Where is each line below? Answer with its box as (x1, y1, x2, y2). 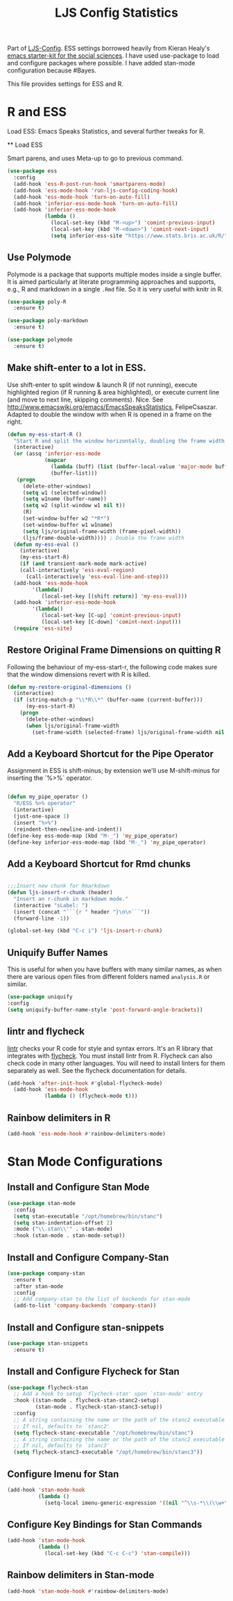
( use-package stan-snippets (7, 1340, 89, 1347)
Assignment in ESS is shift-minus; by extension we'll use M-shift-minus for (7, 767, 221, 775)
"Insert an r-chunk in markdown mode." (13, 895, 129, 902)
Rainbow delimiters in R (7, 1112, 111, 1124)
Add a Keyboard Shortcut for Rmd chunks (7, 858, 191, 870)
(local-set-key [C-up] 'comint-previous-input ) (41, 612, 182, 619)
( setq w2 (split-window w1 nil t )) (22, 502, 126, 509)
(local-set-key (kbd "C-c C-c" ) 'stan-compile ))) (44, 1550, 191, 1557)
